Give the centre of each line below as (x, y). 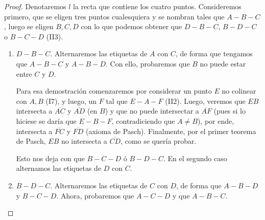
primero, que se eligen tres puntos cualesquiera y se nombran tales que (114, 16)
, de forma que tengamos (214, 53)
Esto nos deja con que (50, 158)
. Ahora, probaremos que (95, 195)
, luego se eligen (29, 26)
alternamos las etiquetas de (59, 168)
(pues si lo (230, 111)
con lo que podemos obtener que (131, 26)
